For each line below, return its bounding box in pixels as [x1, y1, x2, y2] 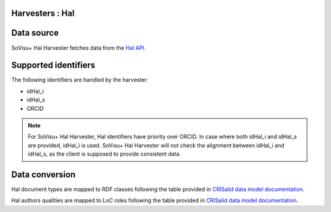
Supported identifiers [11, 60, 96, 71]
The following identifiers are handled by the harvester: [11, 76, 148, 84]
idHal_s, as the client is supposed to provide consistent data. [28, 151, 181, 158]
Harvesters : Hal [11, 8, 75, 18]
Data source [11, 28, 59, 38]
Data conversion [11, 169, 76, 179]
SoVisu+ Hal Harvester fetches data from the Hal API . [11, 44, 146, 52]
